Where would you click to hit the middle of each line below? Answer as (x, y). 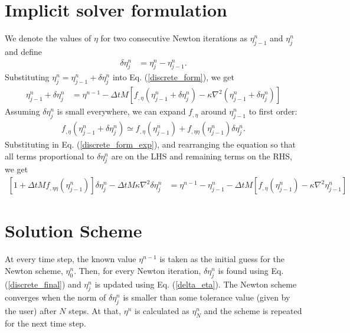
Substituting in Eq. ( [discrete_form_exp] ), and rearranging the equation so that (151, 144)
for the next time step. (45, 323)
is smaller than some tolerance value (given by (207, 297)
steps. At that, (95, 311)
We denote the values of (48, 38)
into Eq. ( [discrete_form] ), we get (174, 77)
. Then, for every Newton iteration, (138, 270)
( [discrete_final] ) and (43, 284)
